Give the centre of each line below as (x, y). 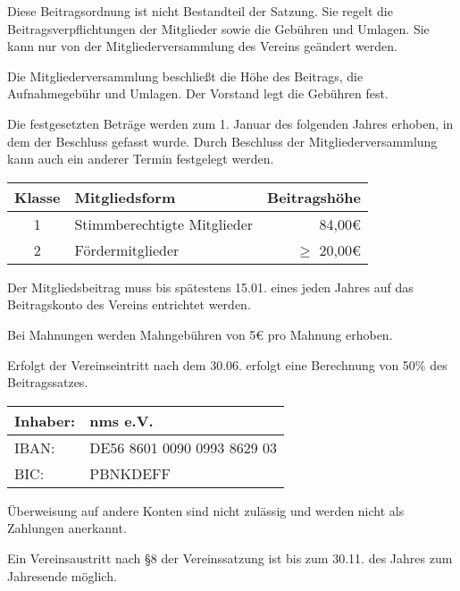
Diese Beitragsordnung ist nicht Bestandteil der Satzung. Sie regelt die (200, 11)
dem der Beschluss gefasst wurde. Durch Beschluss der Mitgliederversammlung (222, 141)
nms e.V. (121, 420)
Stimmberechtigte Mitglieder (164, 224)
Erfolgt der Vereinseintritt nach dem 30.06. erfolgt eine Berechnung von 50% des (227, 364)
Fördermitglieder (127, 249)
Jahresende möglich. (62, 575)
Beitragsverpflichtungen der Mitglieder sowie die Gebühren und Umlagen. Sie (218, 28)
